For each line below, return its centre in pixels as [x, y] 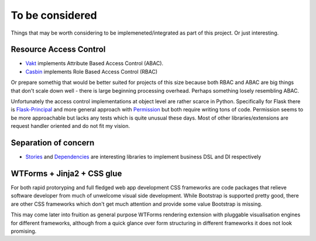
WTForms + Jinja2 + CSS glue [66, 173]
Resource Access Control [58, 50]
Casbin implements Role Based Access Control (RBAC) [92, 72]
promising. [24, 231]
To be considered [54, 15]
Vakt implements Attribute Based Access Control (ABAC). [95, 63]
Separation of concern [53, 143]
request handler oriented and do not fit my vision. [71, 126]
